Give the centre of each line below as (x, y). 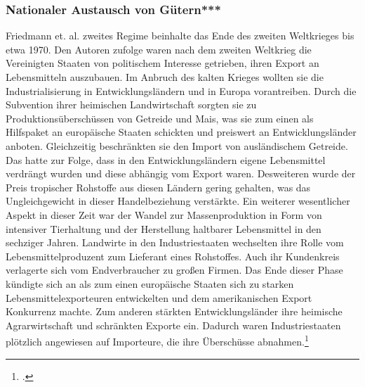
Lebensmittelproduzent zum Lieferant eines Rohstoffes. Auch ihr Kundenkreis (173, 256)
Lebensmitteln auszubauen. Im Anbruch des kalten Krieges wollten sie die (165, 77)
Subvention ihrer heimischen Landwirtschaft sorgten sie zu (131, 104)
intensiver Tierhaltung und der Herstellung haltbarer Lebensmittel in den (164, 228)
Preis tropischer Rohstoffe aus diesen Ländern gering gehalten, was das (158, 187)
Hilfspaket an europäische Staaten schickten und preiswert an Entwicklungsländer (181, 132)
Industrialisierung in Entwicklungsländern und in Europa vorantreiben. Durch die (181, 90)
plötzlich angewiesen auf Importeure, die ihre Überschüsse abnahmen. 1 (157, 340)
